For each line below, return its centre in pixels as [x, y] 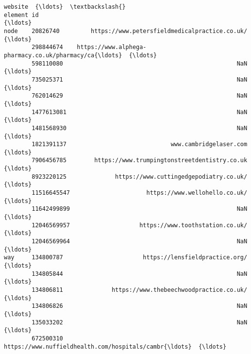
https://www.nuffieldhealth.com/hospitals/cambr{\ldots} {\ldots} [115, 346]
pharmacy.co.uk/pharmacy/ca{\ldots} [63, 55]
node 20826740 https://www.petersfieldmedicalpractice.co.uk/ [126, 31]
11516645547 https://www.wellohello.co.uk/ [140, 193]
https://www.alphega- [112, 47]
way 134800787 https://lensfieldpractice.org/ [126, 258]
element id [21, 15]
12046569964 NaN [140, 242]
